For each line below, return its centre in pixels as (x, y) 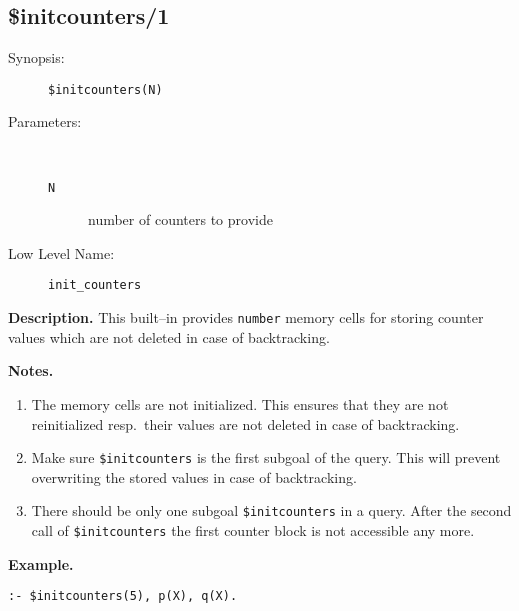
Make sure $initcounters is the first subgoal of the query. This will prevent (266, 457)
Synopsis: (36, 57)
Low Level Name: (61, 252)
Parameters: (45, 121)
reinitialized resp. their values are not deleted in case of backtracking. (245, 423)
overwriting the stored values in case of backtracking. (194, 476)
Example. (41, 563)
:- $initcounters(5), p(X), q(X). (123, 596)
